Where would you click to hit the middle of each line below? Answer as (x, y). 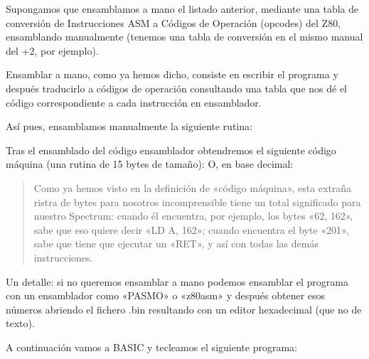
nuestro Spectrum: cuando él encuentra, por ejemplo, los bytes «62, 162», (193, 216)
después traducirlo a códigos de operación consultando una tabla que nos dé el (177, 88)
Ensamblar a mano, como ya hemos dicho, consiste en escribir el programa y (172, 74)
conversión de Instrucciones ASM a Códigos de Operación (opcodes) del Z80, (173, 22)
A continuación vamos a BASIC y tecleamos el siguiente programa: (151, 347)
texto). (20, 323)
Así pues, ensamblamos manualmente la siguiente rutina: (129, 126)
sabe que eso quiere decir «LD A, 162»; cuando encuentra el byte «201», (191, 229)
